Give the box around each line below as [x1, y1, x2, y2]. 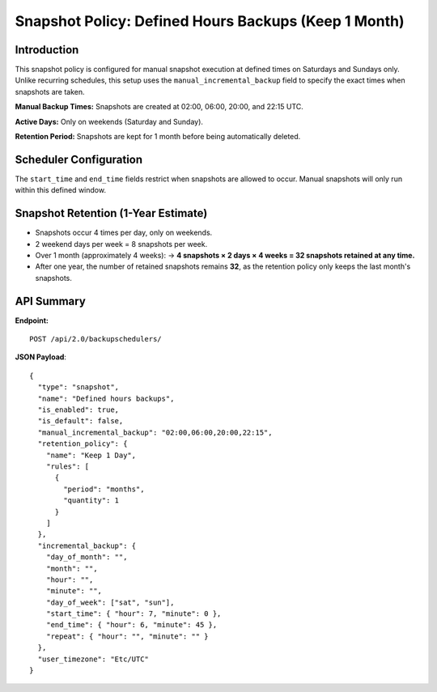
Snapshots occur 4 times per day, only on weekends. [35, 227, 213, 238]
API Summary [15, 294, 87, 308]
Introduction [15, 43, 79, 57]
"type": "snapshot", [37, 383, 120, 392]
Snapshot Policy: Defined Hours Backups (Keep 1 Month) [15, 12, 405, 30]
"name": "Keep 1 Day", [45, 450, 137, 460]
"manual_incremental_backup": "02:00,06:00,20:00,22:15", [37, 427, 273, 437]
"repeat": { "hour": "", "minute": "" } [45, 631, 210, 641]
